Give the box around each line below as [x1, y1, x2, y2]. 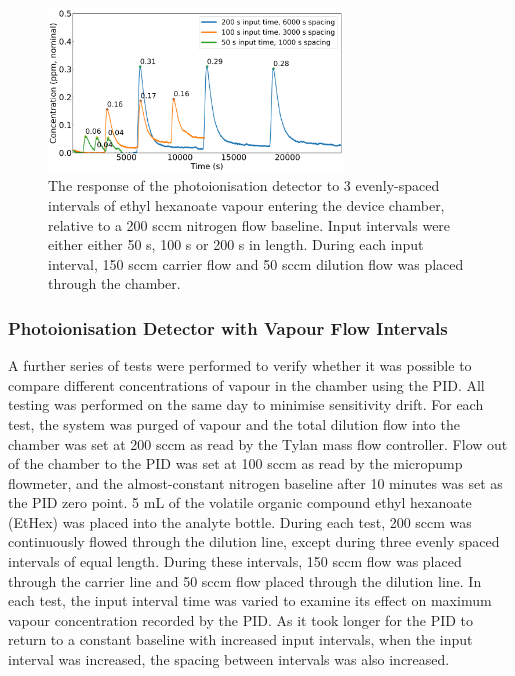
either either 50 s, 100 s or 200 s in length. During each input [48, 234, 424, 255]
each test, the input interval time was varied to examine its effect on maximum [8, 590, 492, 611]
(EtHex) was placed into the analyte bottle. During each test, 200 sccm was [8, 511, 472, 532]
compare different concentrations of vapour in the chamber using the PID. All [8, 374, 485, 395]
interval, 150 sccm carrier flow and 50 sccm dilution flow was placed [48, 253, 464, 274]
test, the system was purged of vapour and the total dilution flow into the [8, 413, 460, 434]
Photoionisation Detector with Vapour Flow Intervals [8, 315, 448, 340]
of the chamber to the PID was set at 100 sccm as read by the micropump [8, 453, 463, 474]
